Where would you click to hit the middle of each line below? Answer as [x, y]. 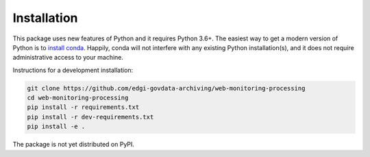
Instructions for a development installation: [73, 70]
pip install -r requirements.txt [83, 107]
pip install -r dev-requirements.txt [90, 117]
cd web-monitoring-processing [78, 98]
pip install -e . [56, 126]
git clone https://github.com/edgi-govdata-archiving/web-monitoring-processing [166, 88]
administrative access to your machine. [68, 58]
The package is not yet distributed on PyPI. [74, 145]
